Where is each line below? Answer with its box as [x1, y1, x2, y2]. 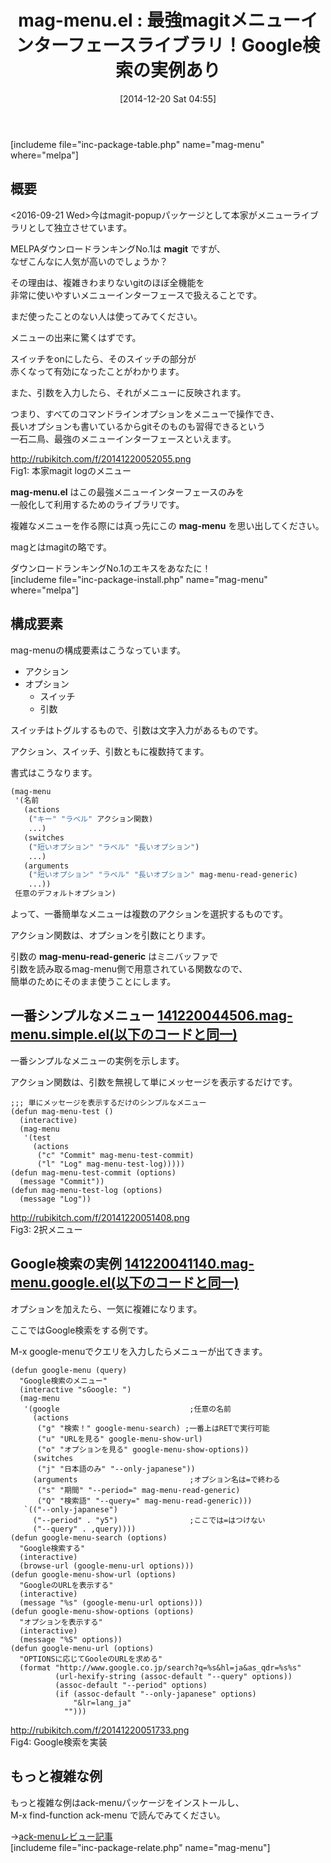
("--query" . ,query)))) [32, 1524, 137, 1534]
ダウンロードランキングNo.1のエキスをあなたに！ [10, 562, 212, 574]
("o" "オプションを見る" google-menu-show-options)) [36, 1444, 250, 1455]
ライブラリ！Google [136, 34, 303, 57]
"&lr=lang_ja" [73, 1697, 132, 1708]
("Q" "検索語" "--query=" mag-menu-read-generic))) [36, 1496, 253, 1506]
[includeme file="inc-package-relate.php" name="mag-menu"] [10, 1841, 271, 1853]
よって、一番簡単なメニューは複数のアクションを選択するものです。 [10, 908, 289, 920]
